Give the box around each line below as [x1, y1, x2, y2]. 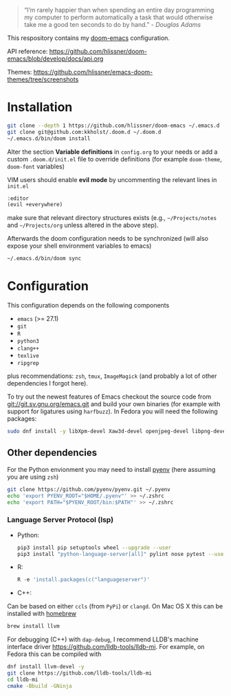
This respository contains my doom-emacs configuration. [7, 34, 170, 42]
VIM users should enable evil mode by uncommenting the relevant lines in [7, 175, 217, 183]
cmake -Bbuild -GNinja [7, 682, 72, 689]
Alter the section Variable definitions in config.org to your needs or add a [7, 148, 218, 156]
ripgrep [16, 360, 39, 367]
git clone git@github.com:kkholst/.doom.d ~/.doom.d [7, 128, 162, 135]
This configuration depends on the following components [7, 301, 170, 310]
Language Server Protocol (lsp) [7, 515, 114, 525]
